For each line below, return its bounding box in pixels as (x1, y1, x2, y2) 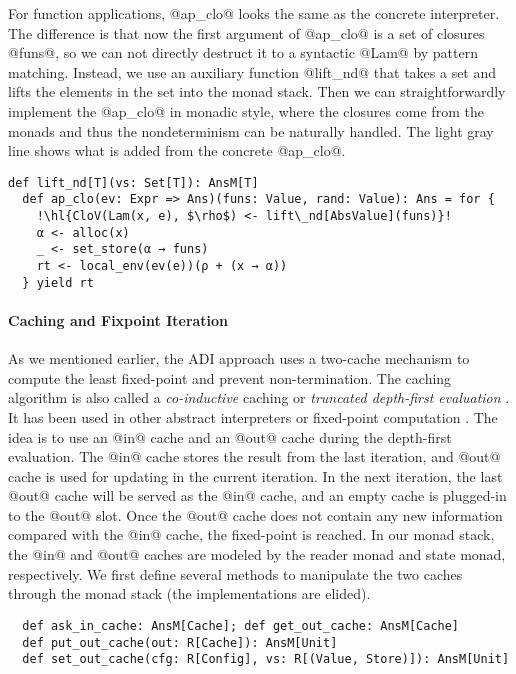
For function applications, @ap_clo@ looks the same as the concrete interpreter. (8, 3, 500, 23)
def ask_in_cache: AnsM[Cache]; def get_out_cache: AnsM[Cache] (22, 618, 460, 633)
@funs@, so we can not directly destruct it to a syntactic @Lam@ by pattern (8, 42, 478, 63)
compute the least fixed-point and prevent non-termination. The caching (8, 367, 452, 388)
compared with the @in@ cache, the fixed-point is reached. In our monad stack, (8, 524, 495, 545)
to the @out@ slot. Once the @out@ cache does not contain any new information (8, 504, 503, 525)
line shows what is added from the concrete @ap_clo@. (8, 140, 346, 161)
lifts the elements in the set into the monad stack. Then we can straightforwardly (8, 81, 506, 102)
